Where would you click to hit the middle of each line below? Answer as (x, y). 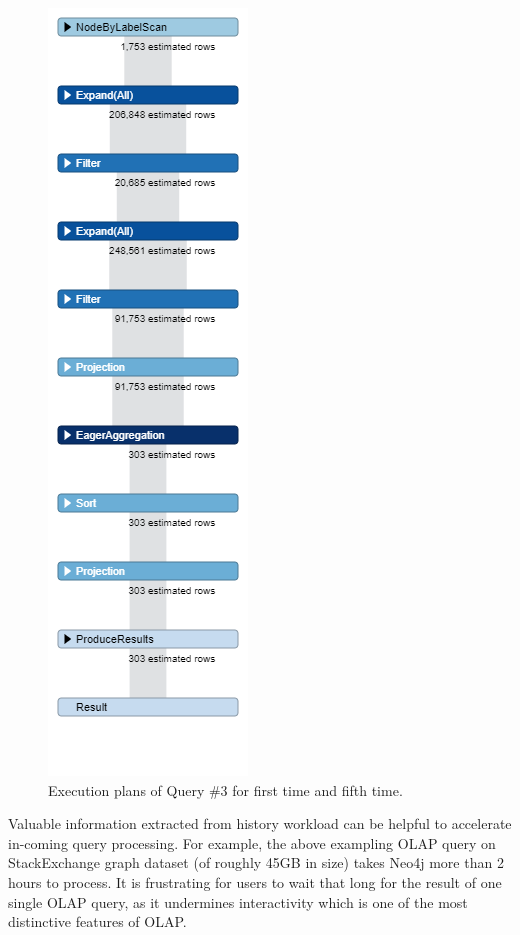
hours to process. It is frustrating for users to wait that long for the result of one (255, 881)
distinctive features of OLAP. (97, 921)
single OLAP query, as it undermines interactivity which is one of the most (238, 901)
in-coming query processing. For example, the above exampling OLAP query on (252, 842)
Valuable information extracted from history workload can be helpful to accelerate (260, 823)
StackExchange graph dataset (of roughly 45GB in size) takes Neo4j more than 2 (256, 862)
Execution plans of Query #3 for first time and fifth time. (225, 789)
